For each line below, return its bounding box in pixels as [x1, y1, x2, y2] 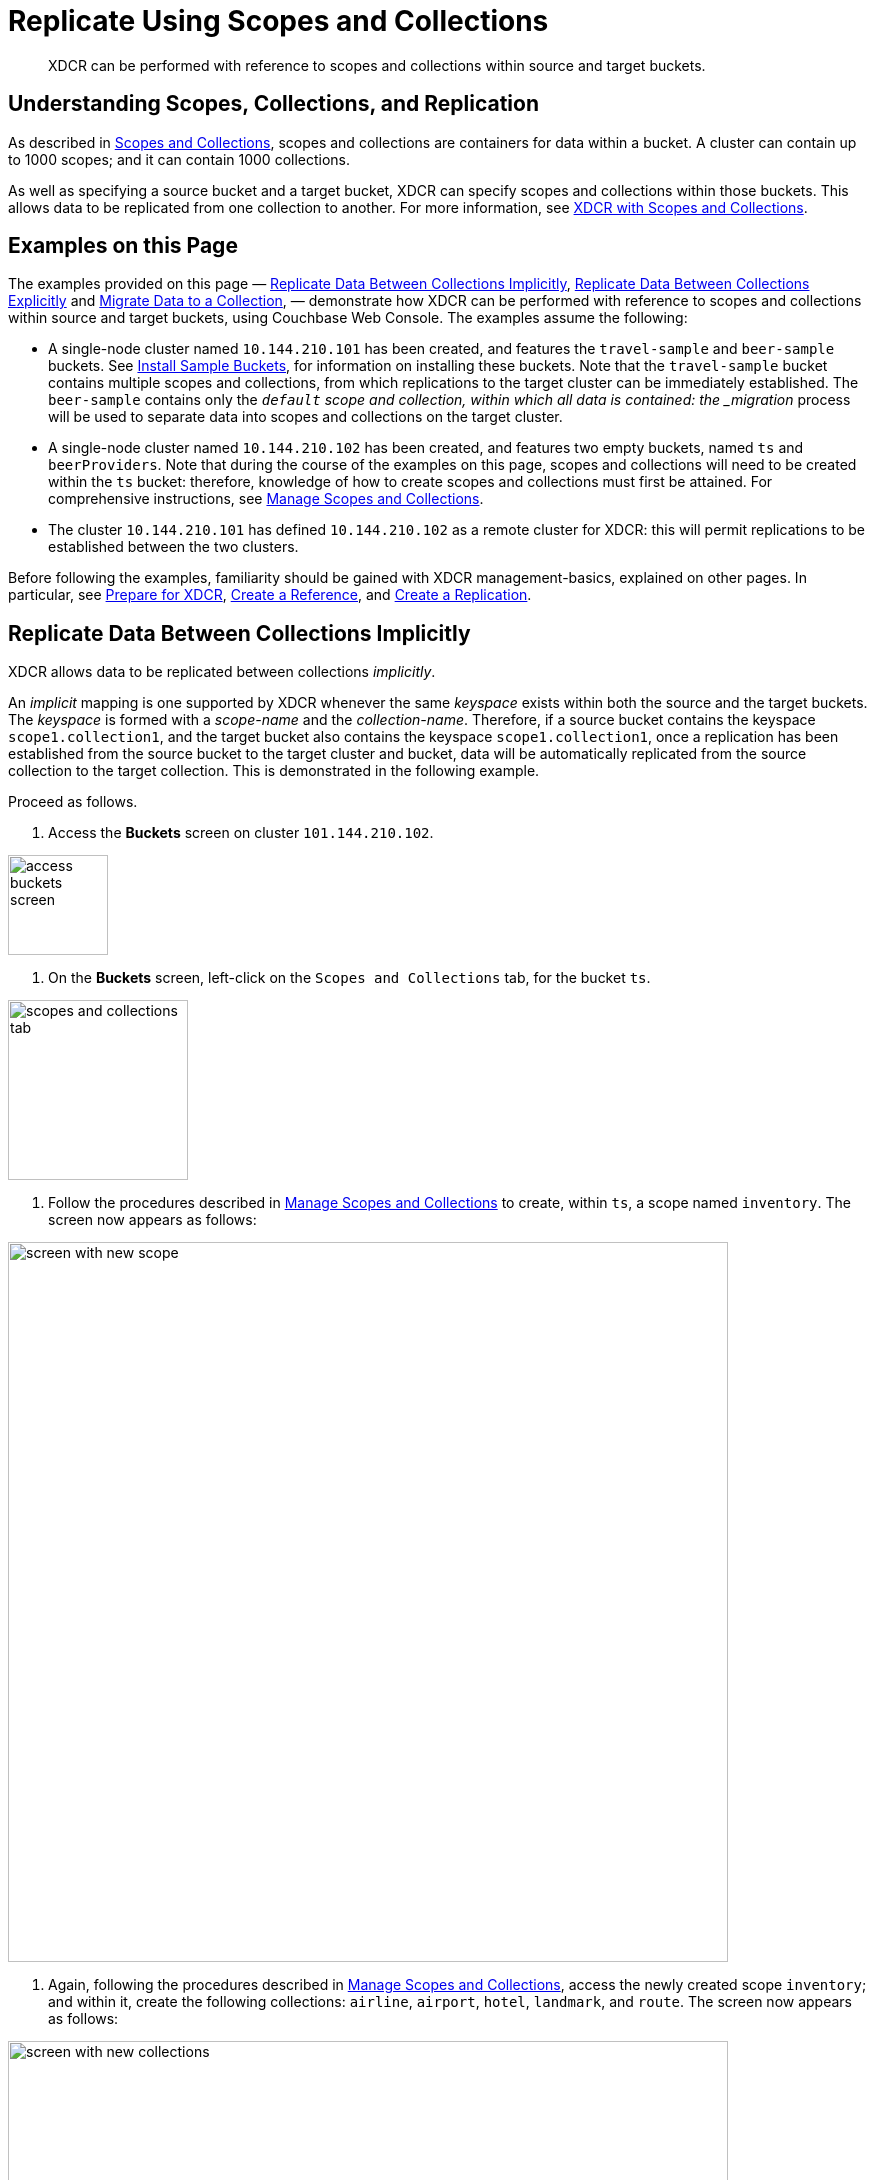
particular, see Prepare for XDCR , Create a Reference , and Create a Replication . [8, 586, 532, 604]
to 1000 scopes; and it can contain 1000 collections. [8, 150, 351, 168]
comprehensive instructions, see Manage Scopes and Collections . [48, 490, 484, 508]
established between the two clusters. [48, 538, 299, 556]
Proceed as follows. [8, 793, 138, 811]
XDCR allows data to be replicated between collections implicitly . [8, 663, 436, 681]
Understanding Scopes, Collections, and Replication [8, 91, 539, 117]
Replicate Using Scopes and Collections [8, 4, 549, 38]
